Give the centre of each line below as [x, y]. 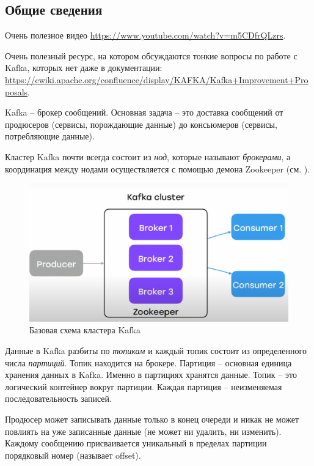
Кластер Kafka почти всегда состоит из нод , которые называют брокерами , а [148, 156]
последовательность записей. [58, 398]
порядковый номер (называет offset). [73, 455]
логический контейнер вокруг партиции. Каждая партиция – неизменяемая [144, 386]
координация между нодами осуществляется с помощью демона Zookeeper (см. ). [158, 168]
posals [16, 91]
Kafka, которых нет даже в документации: [84, 68]
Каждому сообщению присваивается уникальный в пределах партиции [136, 443]
